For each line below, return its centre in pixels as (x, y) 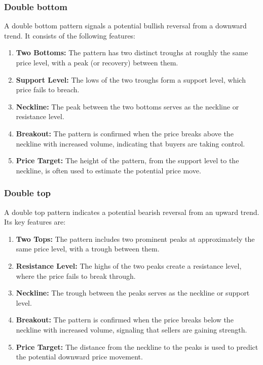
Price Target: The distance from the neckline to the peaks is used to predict (137, 346)
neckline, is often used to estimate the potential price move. (108, 170)
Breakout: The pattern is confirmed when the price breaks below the (125, 320)
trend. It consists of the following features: (70, 35)
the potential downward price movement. (79, 357)
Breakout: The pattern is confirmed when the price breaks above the (125, 133)
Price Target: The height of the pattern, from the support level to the (127, 160)
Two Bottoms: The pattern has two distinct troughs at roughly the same (132, 52)
